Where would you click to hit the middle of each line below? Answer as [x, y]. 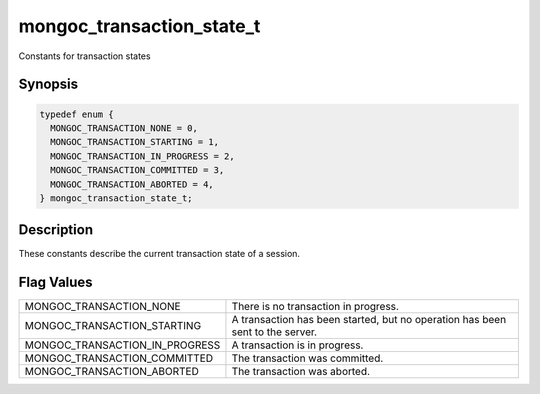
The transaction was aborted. [300, 372]
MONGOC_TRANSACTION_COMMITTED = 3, [137, 170]
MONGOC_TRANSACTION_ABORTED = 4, [132, 184]
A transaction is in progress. [297, 345]
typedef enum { [76, 114]
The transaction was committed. [307, 358]
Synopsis [48, 84]
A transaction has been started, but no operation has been [369, 320]
